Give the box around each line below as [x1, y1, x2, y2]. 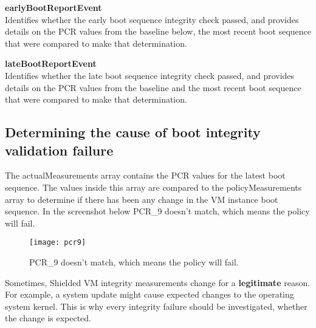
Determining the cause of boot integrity [5, 123, 261, 142]
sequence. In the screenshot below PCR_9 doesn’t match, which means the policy [5, 205, 310, 217]
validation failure [5, 140, 114, 159]
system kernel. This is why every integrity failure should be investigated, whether [5, 299, 307, 312]
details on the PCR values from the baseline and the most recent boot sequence [5, 81, 301, 94]
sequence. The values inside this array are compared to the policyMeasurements [5, 180, 302, 193]
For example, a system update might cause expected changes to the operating [5, 288, 294, 301]
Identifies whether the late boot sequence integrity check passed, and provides [5, 69, 295, 81]
